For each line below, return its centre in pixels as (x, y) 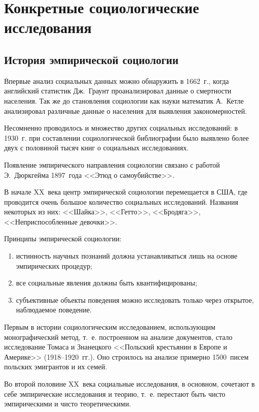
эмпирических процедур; (54, 265)
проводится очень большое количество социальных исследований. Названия (121, 201)
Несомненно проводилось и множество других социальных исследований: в (121, 128)
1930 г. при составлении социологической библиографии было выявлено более (126, 137)
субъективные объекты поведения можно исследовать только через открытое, (135, 299)
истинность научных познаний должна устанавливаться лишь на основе (127, 256)
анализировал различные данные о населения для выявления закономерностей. (126, 110)
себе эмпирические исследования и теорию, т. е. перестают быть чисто (115, 393)
